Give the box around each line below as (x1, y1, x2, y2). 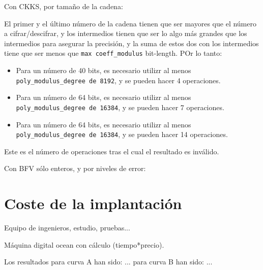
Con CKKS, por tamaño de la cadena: (4, 1, 123, 11)
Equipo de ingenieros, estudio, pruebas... (4, 222, 130, 233)
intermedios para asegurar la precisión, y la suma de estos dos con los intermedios (4, 38, 259, 48)
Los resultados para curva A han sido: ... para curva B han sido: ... (4, 256, 213, 267)
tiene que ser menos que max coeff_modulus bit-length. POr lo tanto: (4, 48, 222, 58)
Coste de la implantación (4, 193, 182, 214)
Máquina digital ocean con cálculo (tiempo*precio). (4, 239, 164, 250)
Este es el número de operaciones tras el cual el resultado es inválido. (4, 146, 219, 156)
